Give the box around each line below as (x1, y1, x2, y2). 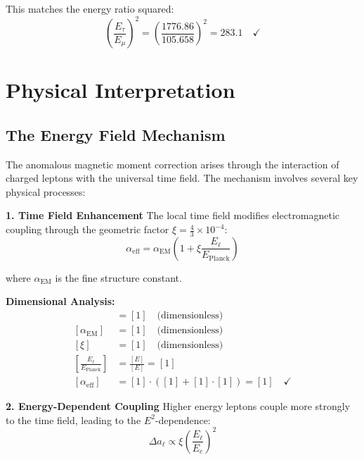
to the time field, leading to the (6, 412, 141, 427)
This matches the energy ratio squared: (6, 1, 174, 15)
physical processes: (6, 184, 86, 199)
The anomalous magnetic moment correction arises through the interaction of (6, 156, 339, 171)
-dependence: (155, 412, 211, 427)
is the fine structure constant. (55, 270, 182, 285)
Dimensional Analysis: (6, 294, 115, 309)
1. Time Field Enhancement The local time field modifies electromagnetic (6, 208, 340, 223)
